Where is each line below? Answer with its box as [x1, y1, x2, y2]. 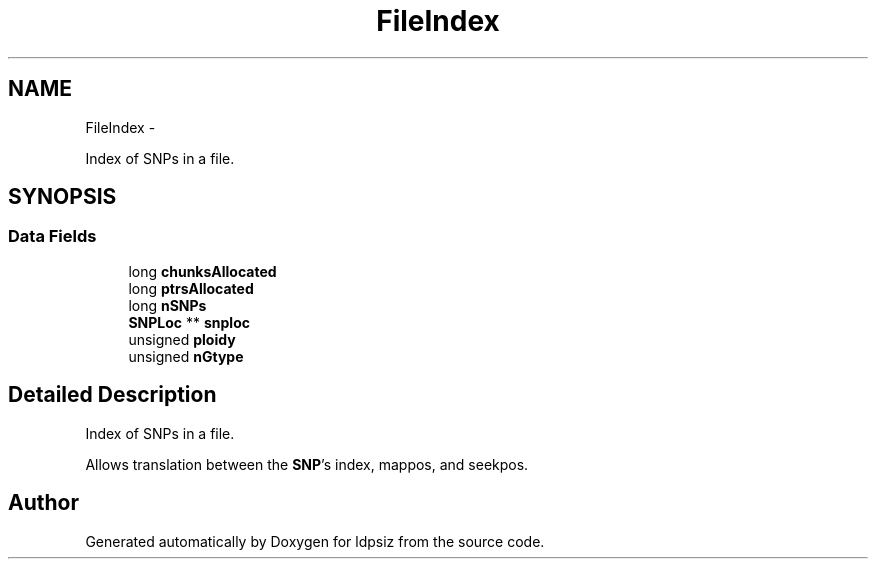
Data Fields [8, 226, 97, 247]
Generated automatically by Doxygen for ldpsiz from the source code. [85, 532, 545, 550]
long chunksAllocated [128, 262, 277, 280]
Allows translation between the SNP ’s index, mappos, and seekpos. [85, 455, 529, 473]
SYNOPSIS [8, 184, 117, 210]
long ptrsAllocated [128, 279, 254, 297]
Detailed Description [8, 382, 217, 408]
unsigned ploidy [128, 330, 236, 348]
